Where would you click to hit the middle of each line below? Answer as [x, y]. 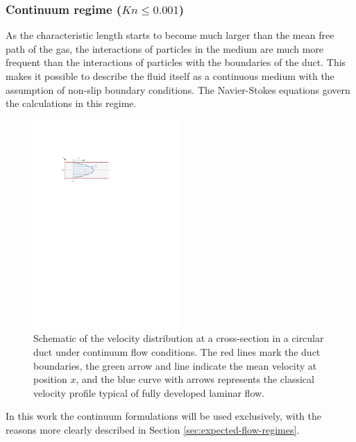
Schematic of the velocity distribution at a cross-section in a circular [179, 338]
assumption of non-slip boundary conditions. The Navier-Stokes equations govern [178, 89]
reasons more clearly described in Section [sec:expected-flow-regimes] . [153, 429]
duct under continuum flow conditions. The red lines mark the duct [177, 351]
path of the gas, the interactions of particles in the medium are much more [165, 48]
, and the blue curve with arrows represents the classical [195, 379]
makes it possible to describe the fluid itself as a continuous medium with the [170, 76]
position [50, 379]
